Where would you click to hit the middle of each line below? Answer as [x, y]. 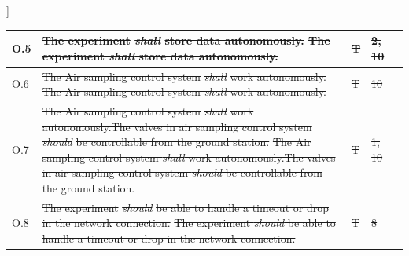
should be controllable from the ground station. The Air [177, 142]
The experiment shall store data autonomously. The [186, 40]
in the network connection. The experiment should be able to [189, 223]
